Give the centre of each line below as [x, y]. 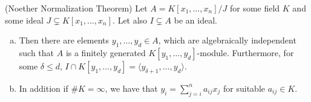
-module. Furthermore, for [245, 52]
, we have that [131, 88]
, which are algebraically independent [227, 40]
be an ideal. [195, 20]
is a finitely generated [106, 52]
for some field [255, 8]
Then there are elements [64, 40]
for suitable [244, 88]
